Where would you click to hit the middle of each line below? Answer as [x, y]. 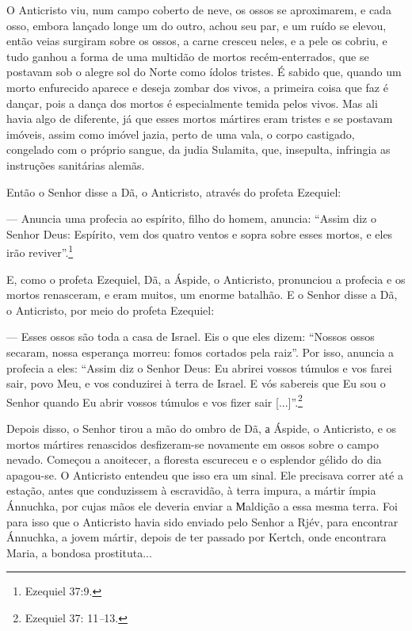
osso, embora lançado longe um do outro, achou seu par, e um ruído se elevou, [196, 25]
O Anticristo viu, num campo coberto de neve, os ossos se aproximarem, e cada [199, 10]
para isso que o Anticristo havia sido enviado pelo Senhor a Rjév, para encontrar [202, 521]
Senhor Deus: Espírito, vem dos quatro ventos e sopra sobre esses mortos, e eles [200, 233]
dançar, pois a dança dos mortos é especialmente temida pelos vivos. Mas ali [192, 103]
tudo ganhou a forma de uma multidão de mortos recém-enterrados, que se [188, 56]
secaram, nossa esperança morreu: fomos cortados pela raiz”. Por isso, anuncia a [200, 352]
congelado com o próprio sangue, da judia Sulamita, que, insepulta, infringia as [198, 149]
